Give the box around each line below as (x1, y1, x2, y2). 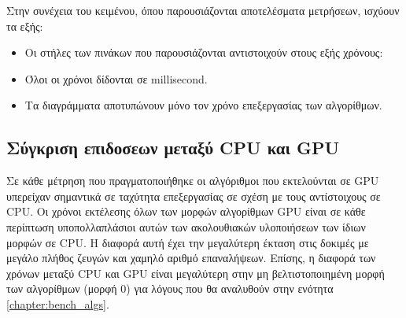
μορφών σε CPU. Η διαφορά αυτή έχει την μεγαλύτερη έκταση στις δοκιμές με (6, 234, 369, 250)
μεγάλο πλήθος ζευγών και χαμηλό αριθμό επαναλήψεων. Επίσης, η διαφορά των (6, 250, 376, 266)
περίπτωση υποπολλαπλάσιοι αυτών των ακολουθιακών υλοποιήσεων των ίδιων (6, 218, 366, 235)
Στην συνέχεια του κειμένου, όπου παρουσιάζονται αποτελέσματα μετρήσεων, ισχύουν (6, 2, 400, 18)
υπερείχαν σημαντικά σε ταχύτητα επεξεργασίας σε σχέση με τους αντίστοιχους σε (6, 187, 381, 204)
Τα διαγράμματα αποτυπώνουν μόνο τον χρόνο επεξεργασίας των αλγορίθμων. (24, 97, 382, 113)
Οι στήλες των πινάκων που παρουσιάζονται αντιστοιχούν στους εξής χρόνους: (24, 44, 383, 61)
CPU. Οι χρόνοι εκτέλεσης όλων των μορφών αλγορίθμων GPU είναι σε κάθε (6, 203, 366, 220)
